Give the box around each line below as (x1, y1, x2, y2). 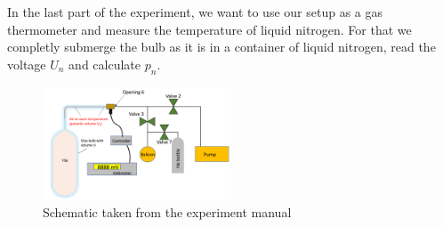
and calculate (68, 54, 141, 73)
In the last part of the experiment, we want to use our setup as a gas (7, 3, 383, 20)
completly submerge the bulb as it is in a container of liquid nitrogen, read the (7, 37, 436, 56)
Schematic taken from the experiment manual (43, 202, 292, 221)
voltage (7, 54, 46, 73)
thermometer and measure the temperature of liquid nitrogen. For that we (7, 20, 412, 38)
